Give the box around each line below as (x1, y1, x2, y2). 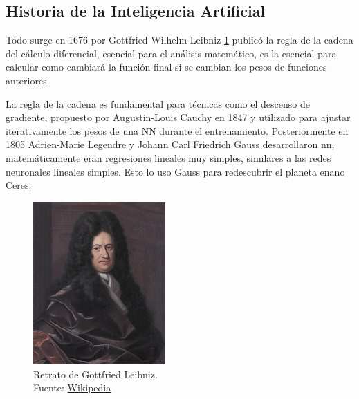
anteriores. (6, 73, 50, 87)
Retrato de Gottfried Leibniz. (33, 366, 158, 381)
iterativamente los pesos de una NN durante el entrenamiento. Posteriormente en (6, 123, 349, 138)
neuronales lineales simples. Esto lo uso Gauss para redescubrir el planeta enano (6, 164, 345, 178)
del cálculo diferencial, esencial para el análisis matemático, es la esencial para (6, 46, 337, 60)
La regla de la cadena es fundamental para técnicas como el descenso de (6, 96, 310, 111)
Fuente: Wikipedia (33, 380, 111, 395)
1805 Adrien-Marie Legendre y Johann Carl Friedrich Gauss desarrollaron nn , (6, 137, 335, 151)
